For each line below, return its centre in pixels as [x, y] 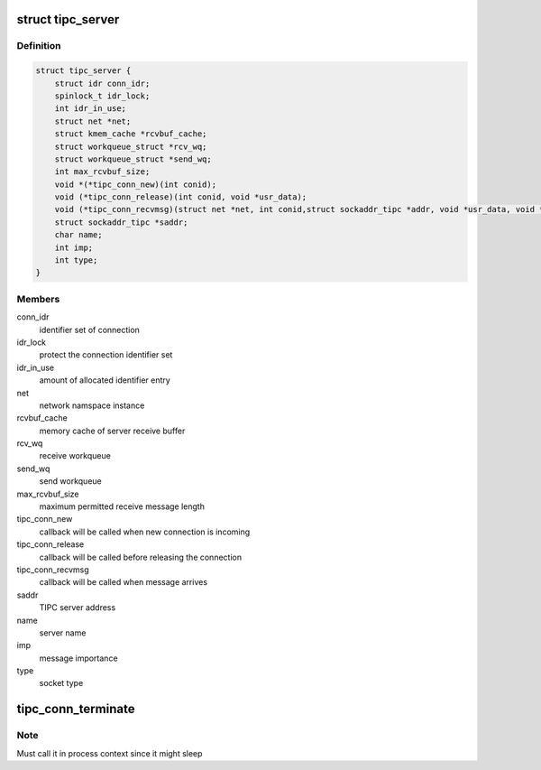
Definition [39, 46]
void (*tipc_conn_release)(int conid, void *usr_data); [181, 197]
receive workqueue [75, 456]
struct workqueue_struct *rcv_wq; [131, 146]
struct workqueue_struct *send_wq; [133, 159]
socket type [61, 683]
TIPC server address [78, 608]
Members [38, 299]
